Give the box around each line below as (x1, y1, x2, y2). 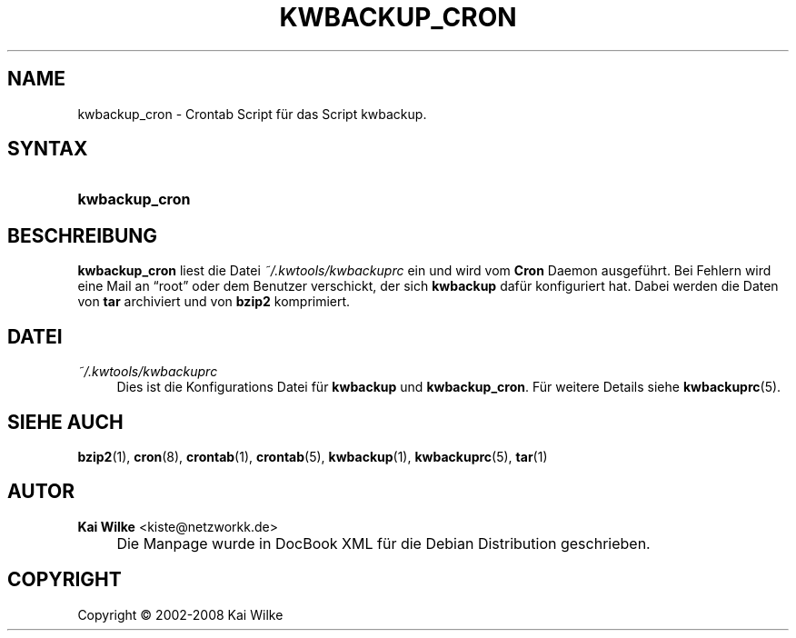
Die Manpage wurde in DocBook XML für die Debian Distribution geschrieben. (116, 533, 651, 553)
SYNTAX (7, 137, 88, 161)
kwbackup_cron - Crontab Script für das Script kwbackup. (77, 105, 427, 122)
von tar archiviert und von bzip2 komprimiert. (77, 294, 351, 310)
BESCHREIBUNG (7, 224, 158, 247)
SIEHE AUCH (7, 410, 124, 434)
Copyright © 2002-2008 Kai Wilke (77, 606, 284, 623)
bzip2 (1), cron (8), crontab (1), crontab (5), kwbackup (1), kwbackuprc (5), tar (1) (77, 448, 548, 464)
